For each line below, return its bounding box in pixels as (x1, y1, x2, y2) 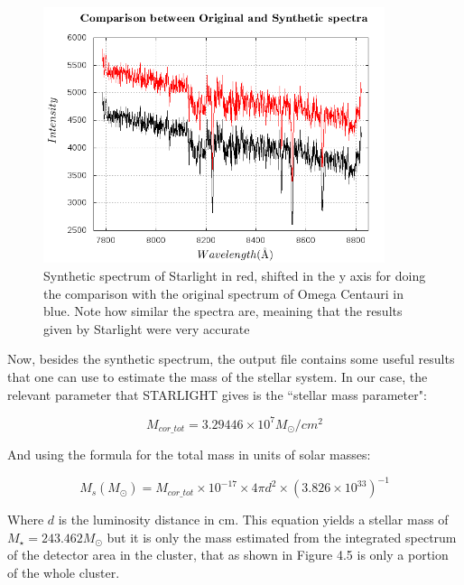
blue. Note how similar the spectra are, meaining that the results (43, 302, 403, 320)
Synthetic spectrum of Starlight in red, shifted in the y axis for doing (43, 266, 426, 285)
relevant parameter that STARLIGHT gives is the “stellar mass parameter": (7, 385, 427, 404)
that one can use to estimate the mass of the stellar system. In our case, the (7, 367, 428, 386)
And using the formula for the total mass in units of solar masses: (7, 445, 371, 464)
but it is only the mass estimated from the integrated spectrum (107, 527, 457, 546)
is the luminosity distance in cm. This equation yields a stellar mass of (58, 510, 449, 529)
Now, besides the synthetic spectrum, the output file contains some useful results (7, 349, 455, 368)
